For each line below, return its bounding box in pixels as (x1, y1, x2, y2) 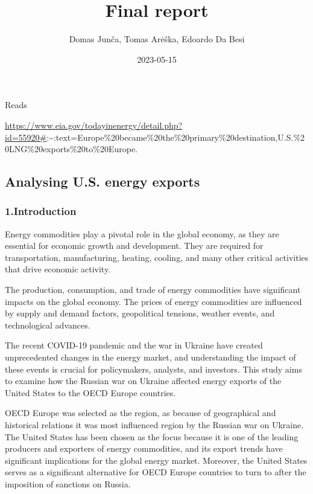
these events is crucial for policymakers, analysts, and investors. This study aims (5, 362, 302, 375)
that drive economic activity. (5, 263, 111, 275)
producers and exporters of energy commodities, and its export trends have (5, 442, 283, 455)
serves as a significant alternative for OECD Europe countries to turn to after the (5, 466, 306, 478)
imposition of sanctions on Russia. (5, 477, 131, 490)
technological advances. (5, 318, 90, 331)
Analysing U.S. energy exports (5, 172, 200, 191)
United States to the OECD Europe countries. (5, 386, 176, 399)
